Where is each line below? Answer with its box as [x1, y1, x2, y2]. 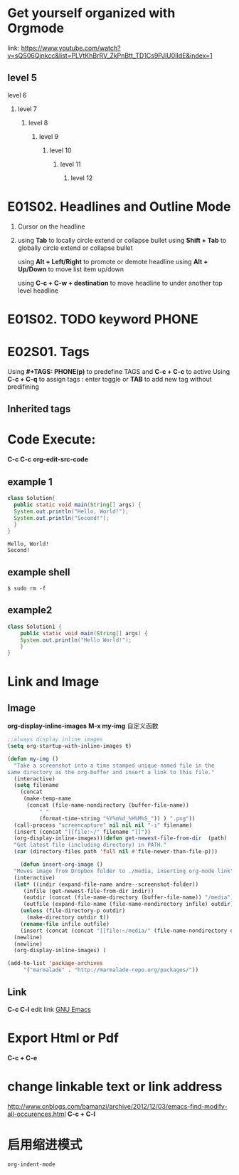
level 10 [49, 146, 73, 155]
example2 [7, 604, 53, 617]
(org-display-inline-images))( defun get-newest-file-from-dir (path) [14, 835, 228, 842]
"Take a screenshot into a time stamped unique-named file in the [14, 762, 215, 769]
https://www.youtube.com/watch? [21, 43, 121, 52]
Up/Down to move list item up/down [17, 265, 124, 273]
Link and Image [7, 674, 100, 690]
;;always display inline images [7, 736, 103, 743]
